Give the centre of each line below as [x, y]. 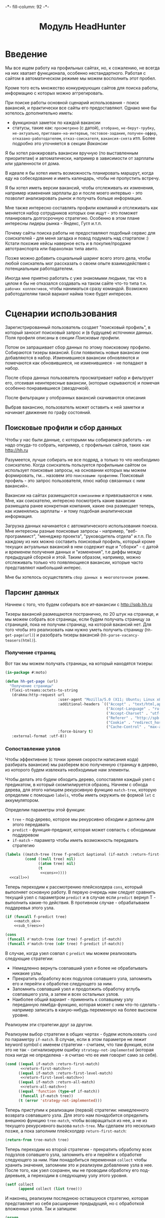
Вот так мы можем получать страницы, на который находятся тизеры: [79, 663]
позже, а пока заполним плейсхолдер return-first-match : [66, 1131]
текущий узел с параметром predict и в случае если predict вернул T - [81, 897]
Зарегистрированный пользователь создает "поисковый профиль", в [78, 327]
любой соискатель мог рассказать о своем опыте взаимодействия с [78, 263]
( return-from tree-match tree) [37, 1140]
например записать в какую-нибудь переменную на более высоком [84, 1010]
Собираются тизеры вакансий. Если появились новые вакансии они [77, 352]
